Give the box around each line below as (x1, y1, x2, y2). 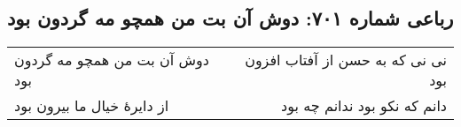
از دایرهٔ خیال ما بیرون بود (14, 95, 169, 116)
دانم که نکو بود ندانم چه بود (281, 95, 447, 116)
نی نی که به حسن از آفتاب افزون (245, 49, 447, 71)
